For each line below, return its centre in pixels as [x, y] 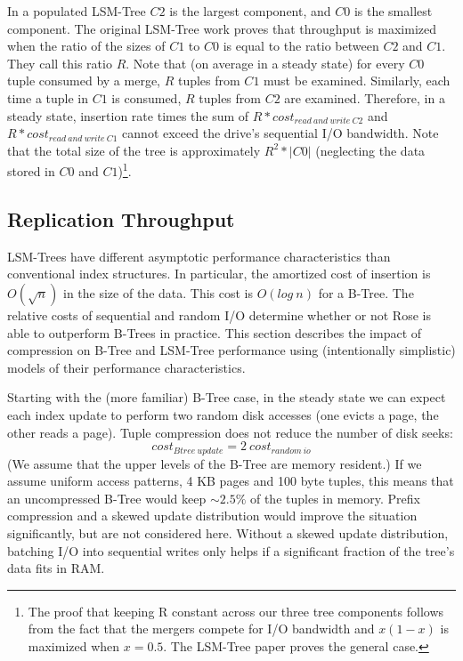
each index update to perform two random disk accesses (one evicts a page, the [223, 414]
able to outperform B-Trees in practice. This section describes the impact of [215, 332]
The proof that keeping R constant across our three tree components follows [236, 611]
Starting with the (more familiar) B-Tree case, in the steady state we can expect [227, 397]
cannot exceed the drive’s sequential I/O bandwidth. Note [280, 133]
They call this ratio [60, 63]
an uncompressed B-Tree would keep [107, 498]
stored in [31, 171]
